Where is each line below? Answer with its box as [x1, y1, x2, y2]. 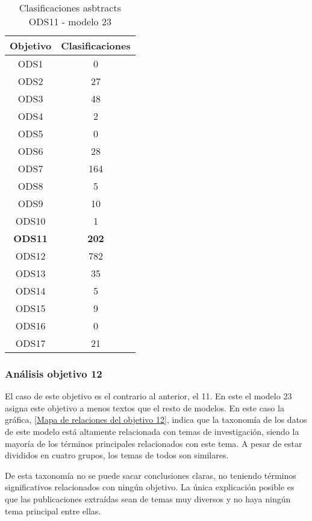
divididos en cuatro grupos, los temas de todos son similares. [5, 449, 229, 461]
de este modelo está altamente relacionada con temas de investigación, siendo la [5, 425, 299, 437]
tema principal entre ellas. [5, 504, 101, 517]
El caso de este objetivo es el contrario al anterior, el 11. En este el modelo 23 [5, 390, 292, 402]
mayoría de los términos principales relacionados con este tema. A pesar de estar [5, 437, 302, 449]
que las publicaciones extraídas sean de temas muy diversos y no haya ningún [5, 492, 291, 505]
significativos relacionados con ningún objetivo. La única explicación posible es [5, 481, 295, 493]
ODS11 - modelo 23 [28, 14, 111, 28]
